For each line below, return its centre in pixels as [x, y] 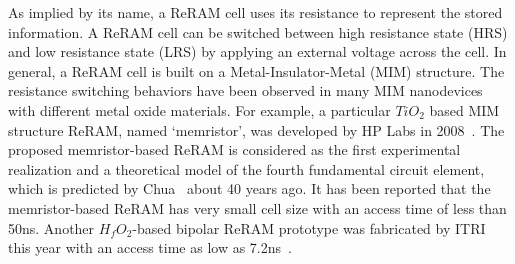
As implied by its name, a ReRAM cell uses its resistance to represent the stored [255, 12]
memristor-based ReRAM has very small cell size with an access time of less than [257, 207]
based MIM [464, 109]
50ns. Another [51, 227]
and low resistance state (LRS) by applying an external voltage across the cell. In [257, 51]
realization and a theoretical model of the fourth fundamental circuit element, [246, 168]
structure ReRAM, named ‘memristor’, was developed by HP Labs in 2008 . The [256, 129]
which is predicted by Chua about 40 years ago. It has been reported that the [249, 188]
